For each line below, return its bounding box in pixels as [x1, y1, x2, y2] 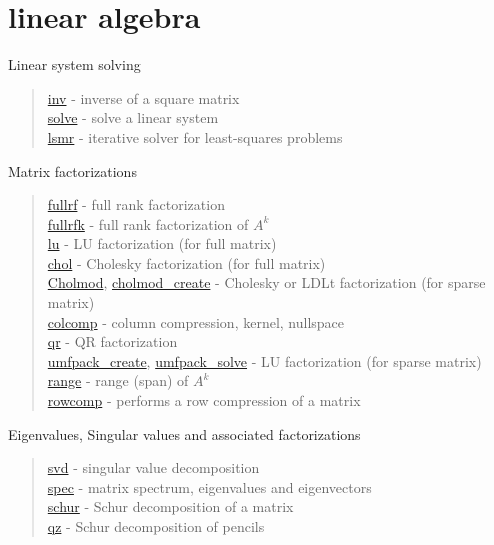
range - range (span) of [47, 370, 189, 391]
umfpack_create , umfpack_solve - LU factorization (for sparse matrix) [47, 350, 482, 371]
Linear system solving [8, 54, 141, 75]
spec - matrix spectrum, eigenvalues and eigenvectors [47, 476, 372, 497]
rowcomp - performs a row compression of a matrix [47, 390, 361, 411]
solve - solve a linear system [47, 107, 219, 128]
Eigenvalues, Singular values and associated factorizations [8, 423, 361, 444]
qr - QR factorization [47, 331, 178, 352]
